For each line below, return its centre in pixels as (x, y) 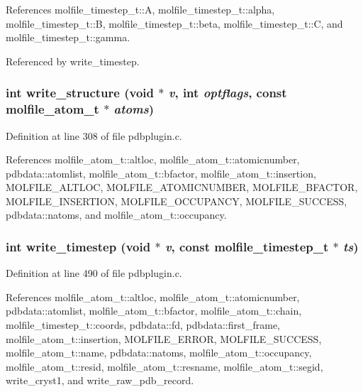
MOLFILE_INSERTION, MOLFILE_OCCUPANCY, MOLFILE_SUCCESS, (177, 201)
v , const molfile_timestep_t (247, 246)
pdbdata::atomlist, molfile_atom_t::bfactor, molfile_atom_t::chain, (154, 311)
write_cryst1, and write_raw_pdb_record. (100, 380)
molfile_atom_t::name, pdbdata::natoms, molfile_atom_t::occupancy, (159, 353)
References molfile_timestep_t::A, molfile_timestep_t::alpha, (140, 9)
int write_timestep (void (78, 246)
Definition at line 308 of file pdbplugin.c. (94, 135)
